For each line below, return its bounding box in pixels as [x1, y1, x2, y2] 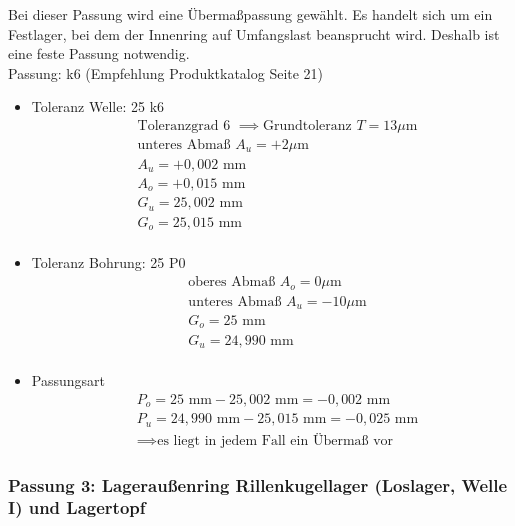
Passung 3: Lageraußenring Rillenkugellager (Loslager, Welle [8, 472, 508, 497]
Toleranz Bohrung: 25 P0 [31, 252, 186, 273]
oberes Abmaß [188, 275, 276, 290]
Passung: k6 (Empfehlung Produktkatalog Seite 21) [8, 62, 324, 83]
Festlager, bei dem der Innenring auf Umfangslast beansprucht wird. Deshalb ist [8, 23, 500, 44]
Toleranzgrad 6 [137, 118, 231, 133]
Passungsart [31, 370, 105, 391]
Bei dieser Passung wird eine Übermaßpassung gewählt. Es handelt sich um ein [8, 4, 493, 24]
